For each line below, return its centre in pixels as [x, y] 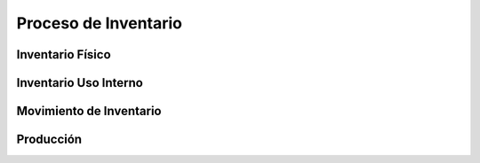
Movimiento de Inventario [89, 111]
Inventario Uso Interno [80, 83]
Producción [49, 140]
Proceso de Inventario [99, 23]
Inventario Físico [64, 54]
